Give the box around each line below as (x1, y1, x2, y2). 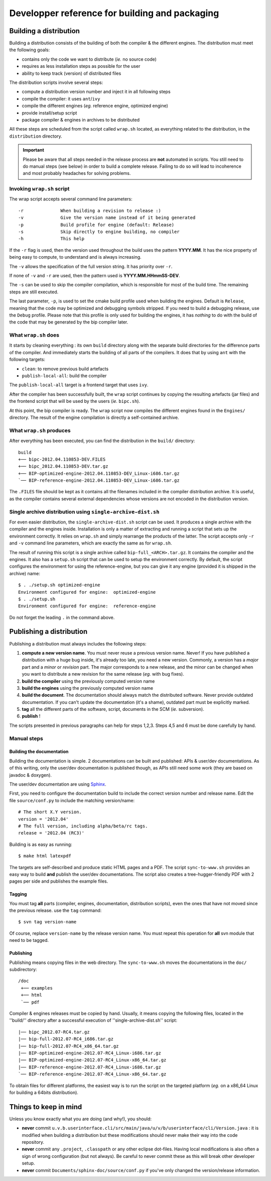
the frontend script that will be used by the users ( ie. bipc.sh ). (9, 398, 141, 404)
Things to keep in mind (9, 1103, 82, 1111)
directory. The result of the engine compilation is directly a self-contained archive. (9, 414, 179, 420)
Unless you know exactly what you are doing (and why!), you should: (9, 1116, 152, 1122)
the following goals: (9, 47, 50, 53)
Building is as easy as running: (9, 841, 72, 847)
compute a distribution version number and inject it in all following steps (22, 88, 171, 95)
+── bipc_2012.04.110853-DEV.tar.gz (18, 464, 108, 469)
